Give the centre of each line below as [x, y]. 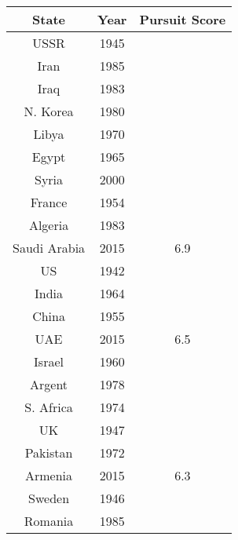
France [49, 202]
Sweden [49, 498]
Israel [49, 361]
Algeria [49, 225]
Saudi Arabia [49, 248]
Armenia [49, 475]
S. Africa [49, 407]
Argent [49, 384]
